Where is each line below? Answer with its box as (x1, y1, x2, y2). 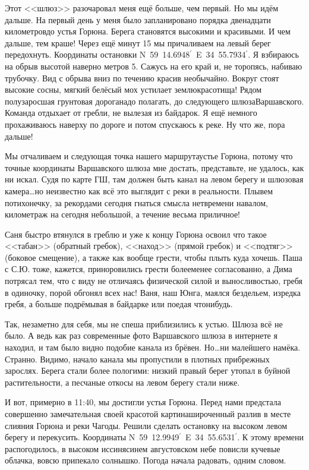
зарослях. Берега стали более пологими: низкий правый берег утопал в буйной (5, 364, 291, 377)
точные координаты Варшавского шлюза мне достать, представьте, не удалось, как (5, 161, 304, 174)
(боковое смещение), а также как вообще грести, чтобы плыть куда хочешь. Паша (5, 251, 302, 263)
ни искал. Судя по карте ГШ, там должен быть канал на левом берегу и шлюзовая (5, 173, 304, 185)
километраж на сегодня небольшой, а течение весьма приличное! (5, 208, 241, 220)
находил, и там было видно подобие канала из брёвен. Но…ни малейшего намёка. (5, 341, 301, 354)
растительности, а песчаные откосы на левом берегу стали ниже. (5, 376, 240, 388)
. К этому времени (237, 431, 304, 443)
